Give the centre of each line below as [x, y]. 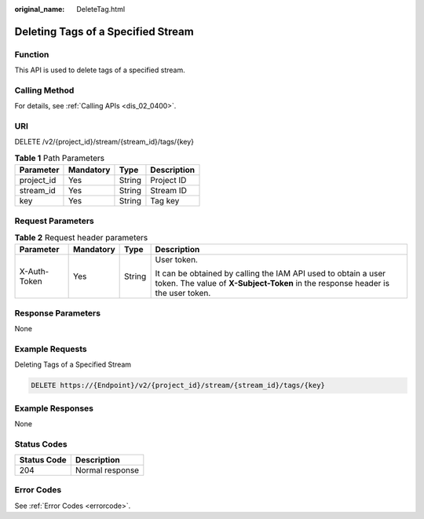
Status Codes [41, 444]
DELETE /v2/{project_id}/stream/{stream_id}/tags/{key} [104, 142]
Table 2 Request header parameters [81, 238]
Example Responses [54, 408]
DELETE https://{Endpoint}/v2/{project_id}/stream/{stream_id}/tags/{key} [178, 386]
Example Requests [51, 349]
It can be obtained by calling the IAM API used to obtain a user [270, 273]
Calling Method [44, 90]
